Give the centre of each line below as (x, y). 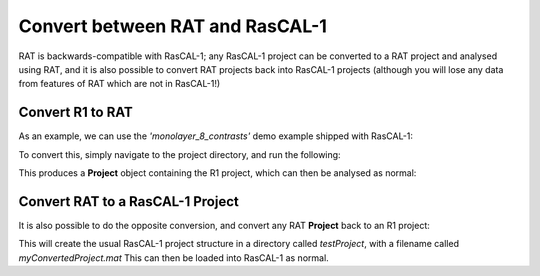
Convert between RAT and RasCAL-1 (172, 26)
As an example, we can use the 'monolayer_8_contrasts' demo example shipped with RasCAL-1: (216, 136)
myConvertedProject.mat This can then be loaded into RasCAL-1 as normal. (173, 257)
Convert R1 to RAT (76, 112)
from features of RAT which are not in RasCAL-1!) (119, 84)
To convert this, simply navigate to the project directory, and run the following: (179, 154)
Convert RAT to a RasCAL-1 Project (128, 201)
